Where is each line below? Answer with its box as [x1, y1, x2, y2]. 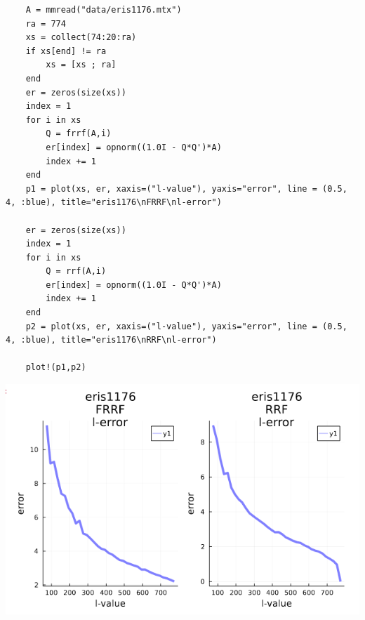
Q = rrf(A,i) [46, 266, 107, 277]
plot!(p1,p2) [25, 362, 86, 373]
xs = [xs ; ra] [46, 60, 117, 70]
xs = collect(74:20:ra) [25, 32, 137, 43]
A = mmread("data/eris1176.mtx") [25, 5, 182, 15]
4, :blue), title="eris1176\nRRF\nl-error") [6, 335, 217, 345]
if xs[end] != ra [25, 46, 107, 56]
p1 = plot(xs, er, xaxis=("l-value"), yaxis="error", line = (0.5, [25, 183, 347, 194]
